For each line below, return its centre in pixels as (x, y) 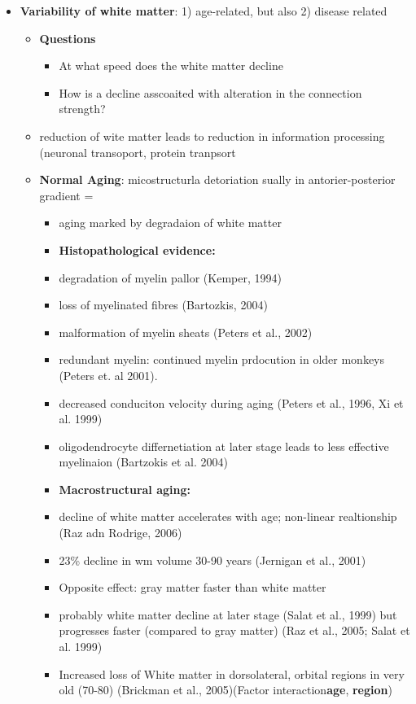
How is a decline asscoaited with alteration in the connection (210, 92)
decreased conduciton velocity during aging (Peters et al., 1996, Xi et (231, 402)
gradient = (66, 195)
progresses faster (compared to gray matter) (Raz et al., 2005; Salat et (234, 630)
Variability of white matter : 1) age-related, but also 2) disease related (204, 11)
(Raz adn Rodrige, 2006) (120, 533)
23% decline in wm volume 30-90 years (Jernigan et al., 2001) (212, 560)
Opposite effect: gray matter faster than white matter (193, 587)
